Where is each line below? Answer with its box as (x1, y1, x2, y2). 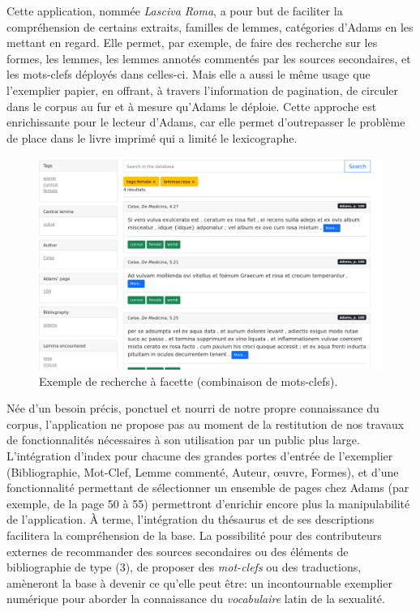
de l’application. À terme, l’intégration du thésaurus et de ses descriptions (6, 511, 375, 528)
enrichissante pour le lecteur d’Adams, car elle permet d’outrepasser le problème (6, 113, 405, 131)
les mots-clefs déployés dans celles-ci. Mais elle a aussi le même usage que (6, 66, 371, 83)
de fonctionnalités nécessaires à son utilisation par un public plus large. (6, 431, 360, 448)
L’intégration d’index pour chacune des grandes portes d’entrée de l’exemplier (6, 447, 393, 464)
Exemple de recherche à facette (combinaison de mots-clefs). (39, 372, 338, 389)
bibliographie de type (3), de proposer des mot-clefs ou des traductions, (6, 559, 362, 576)
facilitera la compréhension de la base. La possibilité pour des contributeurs (6, 526, 382, 543)
